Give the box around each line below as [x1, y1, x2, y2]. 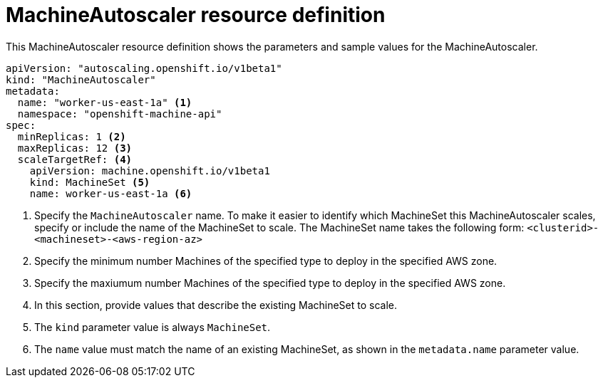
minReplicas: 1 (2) [17, 130, 126, 142]
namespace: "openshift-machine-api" [17, 107, 222, 120]
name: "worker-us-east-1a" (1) [17, 96, 192, 108]
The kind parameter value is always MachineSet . [34, 320, 271, 333]
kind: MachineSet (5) [29, 176, 150, 188]
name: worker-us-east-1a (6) [29, 187, 192, 199]
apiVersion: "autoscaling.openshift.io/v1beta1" [6, 62, 282, 74]
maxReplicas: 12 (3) [17, 142, 133, 154]
